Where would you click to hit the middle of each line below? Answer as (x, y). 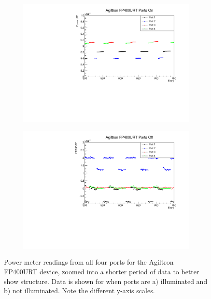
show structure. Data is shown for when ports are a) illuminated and (106, 281)
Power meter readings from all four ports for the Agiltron (89, 262)
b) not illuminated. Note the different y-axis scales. (79, 291)
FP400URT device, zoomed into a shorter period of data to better (102, 271)
